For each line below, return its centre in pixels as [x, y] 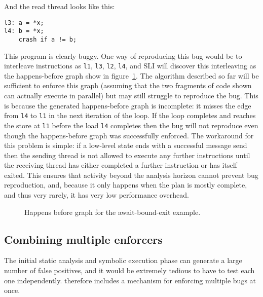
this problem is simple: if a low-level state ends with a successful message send [126, 145]
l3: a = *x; [24, 23]
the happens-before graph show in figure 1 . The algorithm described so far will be [131, 75]
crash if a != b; [48, 39]
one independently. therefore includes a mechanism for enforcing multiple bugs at [130, 280]
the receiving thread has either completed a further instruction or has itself [121, 165]
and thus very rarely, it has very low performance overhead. [97, 195]
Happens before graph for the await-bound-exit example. [112, 212]
